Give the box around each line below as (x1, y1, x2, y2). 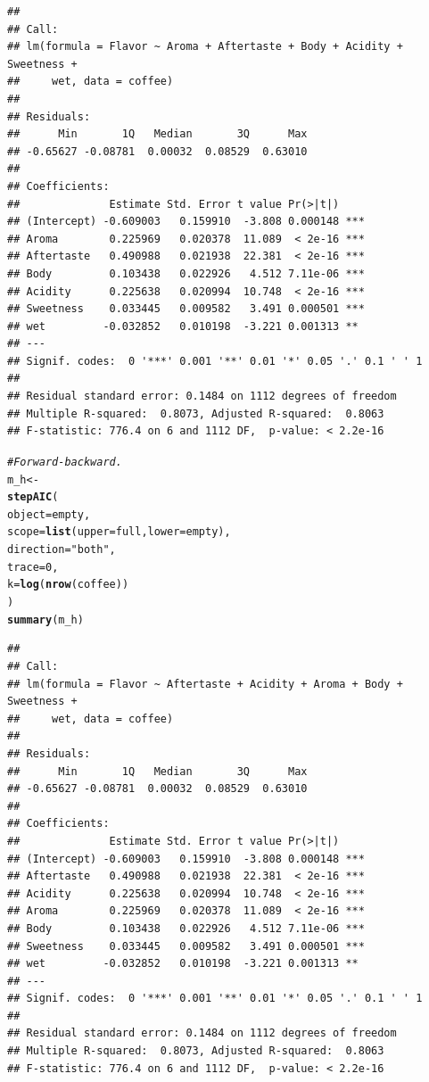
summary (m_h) (7, 613, 84, 626)
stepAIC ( (7, 491, 59, 504)
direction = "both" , (7, 543, 116, 557)
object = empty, (7, 508, 91, 521)
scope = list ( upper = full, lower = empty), (7, 525, 231, 539)
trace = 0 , (7, 560, 59, 574)
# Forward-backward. (7, 455, 122, 468)
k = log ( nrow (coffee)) (7, 578, 129, 591)
